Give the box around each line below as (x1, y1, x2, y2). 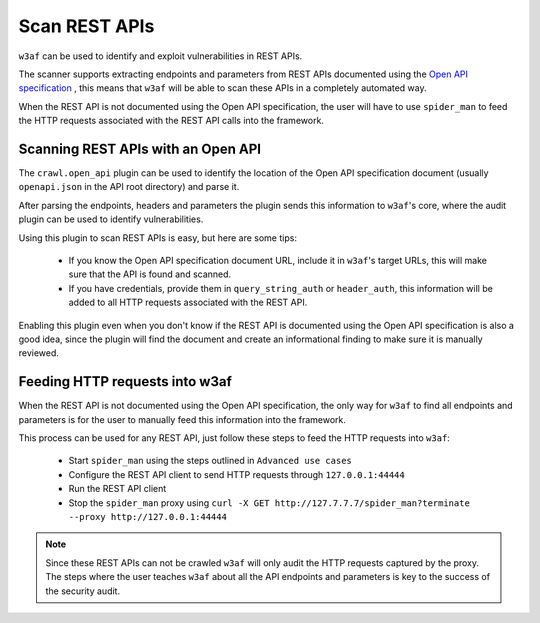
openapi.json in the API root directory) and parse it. (18, 181, 240, 193)
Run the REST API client (68, 483, 167, 495)
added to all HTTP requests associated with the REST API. (68, 296, 308, 309)
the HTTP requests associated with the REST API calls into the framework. (18, 115, 325, 127)
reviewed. (18, 347, 60, 359)
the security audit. (45, 585, 120, 597)
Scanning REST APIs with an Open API (18, 140, 262, 157)
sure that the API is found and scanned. (68, 268, 232, 280)
